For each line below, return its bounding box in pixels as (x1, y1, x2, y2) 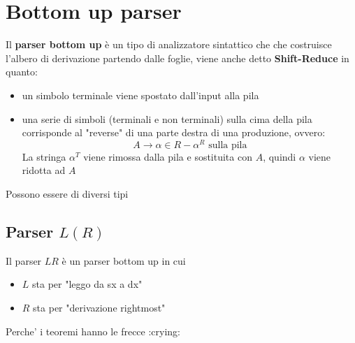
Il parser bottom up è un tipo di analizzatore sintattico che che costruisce (6, 37, 332, 52)
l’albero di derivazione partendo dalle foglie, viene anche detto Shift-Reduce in (6, 50, 349, 65)
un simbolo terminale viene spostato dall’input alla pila (22, 87, 259, 102)
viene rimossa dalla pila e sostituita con (83, 149, 252, 163)
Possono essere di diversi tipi (6, 186, 129, 200)
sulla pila (208, 140, 247, 150)
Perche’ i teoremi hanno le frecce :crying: (6, 323, 180, 338)
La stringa (22, 149, 66, 163)
